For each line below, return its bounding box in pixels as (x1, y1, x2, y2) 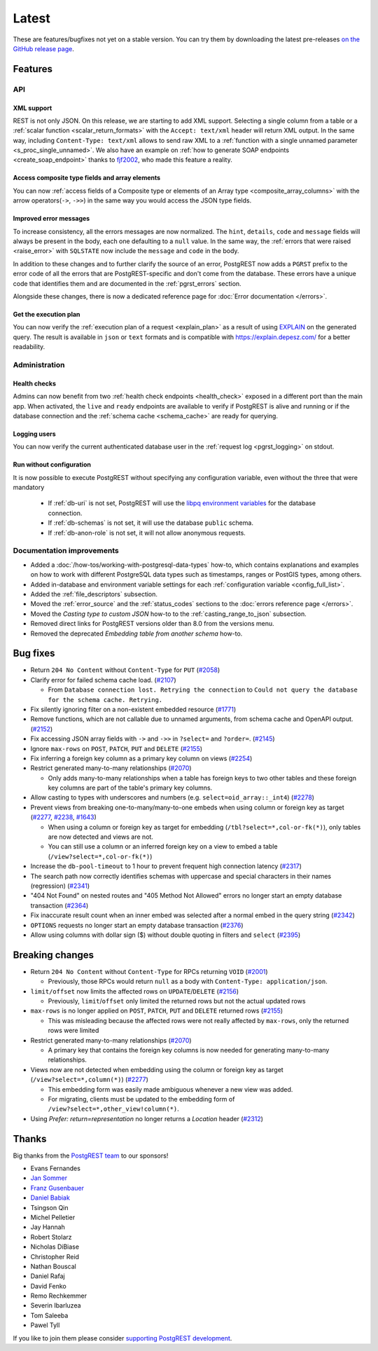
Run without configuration (13, 460, 91, 469)
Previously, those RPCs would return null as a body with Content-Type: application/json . (48, 978, 328, 986)
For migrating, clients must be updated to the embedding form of (48, 1095, 235, 1103)
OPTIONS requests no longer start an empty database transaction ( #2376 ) (30, 921, 244, 929)
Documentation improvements (13, 546, 119, 556)
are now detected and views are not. (48, 832, 154, 841)
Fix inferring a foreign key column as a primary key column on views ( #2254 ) (30, 754, 253, 762)
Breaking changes (13, 949, 94, 961)
